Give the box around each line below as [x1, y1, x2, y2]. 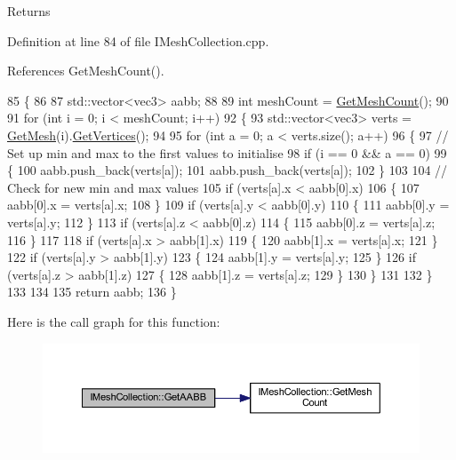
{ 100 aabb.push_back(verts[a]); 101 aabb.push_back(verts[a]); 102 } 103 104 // [7, 161, 448, 179]
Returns [7, 2, 51, 20]
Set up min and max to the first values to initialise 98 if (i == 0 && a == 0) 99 [7, 143, 447, 162]
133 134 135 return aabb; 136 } [7, 282, 177, 301]
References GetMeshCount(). [7, 61, 164, 80]
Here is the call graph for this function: [7, 312, 220, 330]
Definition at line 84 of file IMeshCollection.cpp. [7, 31, 269, 50]
